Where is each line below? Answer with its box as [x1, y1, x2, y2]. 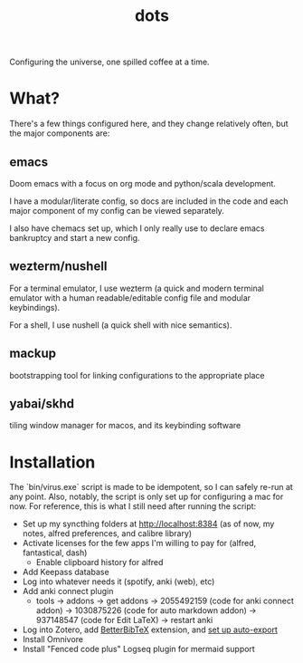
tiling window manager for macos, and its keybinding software [9, 420, 241, 431]
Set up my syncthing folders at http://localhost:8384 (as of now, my [22, 518, 275, 530]
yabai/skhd [9, 396, 75, 411]
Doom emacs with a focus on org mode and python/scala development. [9, 178, 276, 188]
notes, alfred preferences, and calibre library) [22, 528, 193, 539]
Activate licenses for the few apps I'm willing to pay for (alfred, [22, 538, 257, 549]
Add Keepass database [22, 567, 110, 578]
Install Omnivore [22, 634, 84, 645]
